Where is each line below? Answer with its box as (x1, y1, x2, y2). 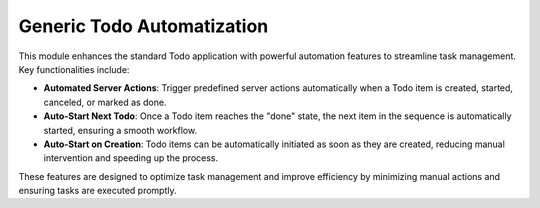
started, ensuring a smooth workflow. (43, 124, 198, 136)
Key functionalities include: (18, 63, 130, 75)
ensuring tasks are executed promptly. (18, 185, 177, 197)
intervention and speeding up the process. (43, 152, 219, 164)
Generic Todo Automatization (18, 15, 269, 37)
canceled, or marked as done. (43, 96, 167, 108)
